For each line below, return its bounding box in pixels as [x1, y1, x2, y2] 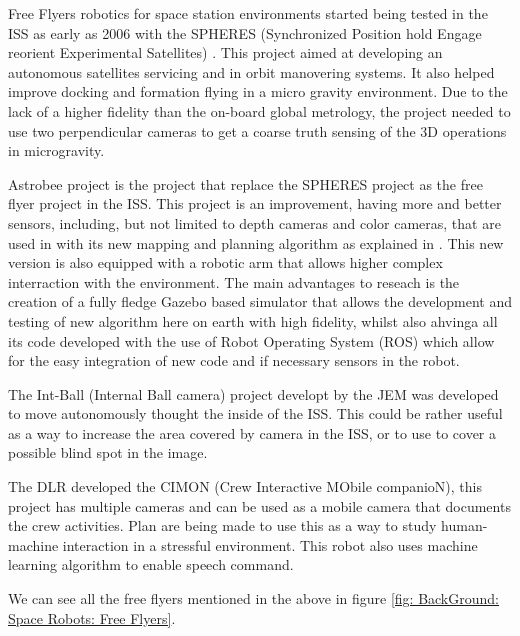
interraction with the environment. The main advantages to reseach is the [8, 271, 460, 292]
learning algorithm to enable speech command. [8, 554, 294, 575]
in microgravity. [8, 140, 105, 161]
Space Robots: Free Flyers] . [8, 607, 176, 628]
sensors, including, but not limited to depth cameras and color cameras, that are [8, 212, 501, 233]
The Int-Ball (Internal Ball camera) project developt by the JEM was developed [8, 383, 499, 404]
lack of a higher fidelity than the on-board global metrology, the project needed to [8, 100, 511, 121]
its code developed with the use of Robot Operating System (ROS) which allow [8, 330, 495, 351]
